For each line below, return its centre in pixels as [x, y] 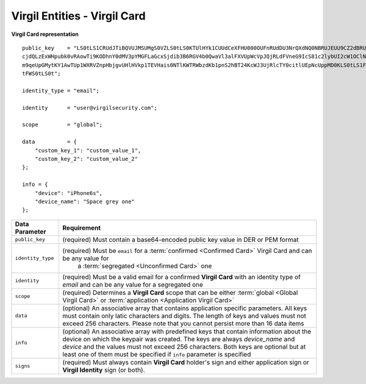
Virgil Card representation [45, 34]
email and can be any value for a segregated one [133, 285]
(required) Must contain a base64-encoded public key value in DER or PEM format [181, 240]
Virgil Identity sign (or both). [104, 370]
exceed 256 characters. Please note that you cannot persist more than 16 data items [183, 323]
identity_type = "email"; [61, 91]
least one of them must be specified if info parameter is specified [157, 354]
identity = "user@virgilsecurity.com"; [90, 108]
